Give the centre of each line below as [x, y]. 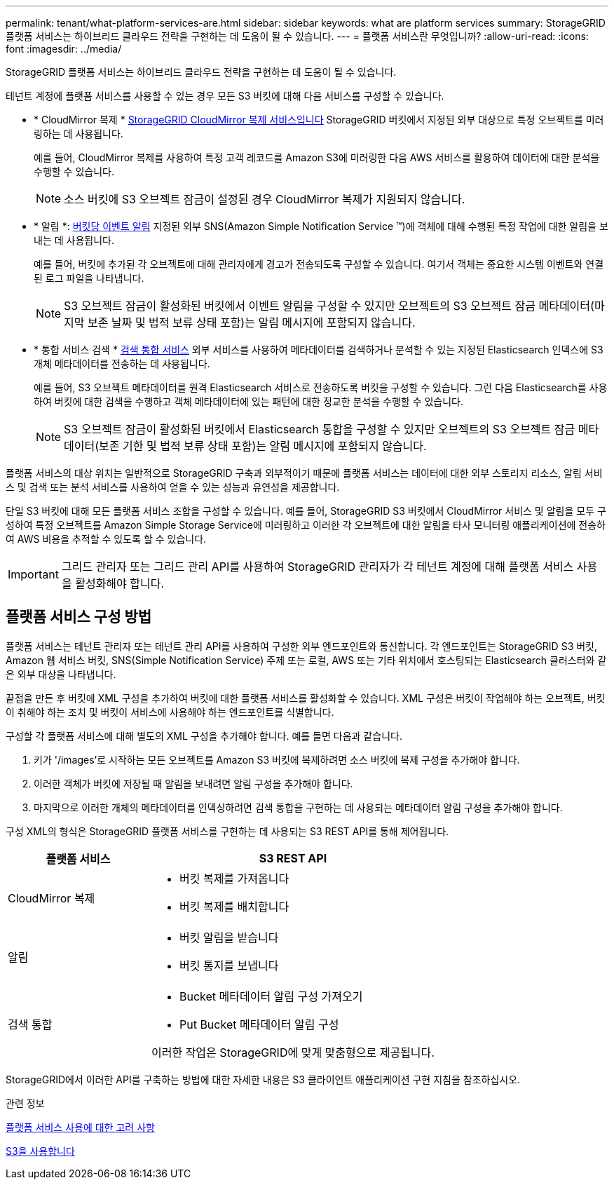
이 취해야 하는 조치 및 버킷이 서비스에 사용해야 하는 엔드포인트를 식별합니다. [170, 712]
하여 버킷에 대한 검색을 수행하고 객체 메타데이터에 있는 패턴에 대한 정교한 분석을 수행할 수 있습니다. [248, 401]
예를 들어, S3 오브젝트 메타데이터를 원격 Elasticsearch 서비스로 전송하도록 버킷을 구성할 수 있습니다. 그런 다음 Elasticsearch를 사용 [321, 387]
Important [33, 574]
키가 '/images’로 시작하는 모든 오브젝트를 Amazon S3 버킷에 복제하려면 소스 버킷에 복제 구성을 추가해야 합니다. [277, 759]
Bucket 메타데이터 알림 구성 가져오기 [271, 996]
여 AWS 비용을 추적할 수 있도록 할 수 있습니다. [106, 539]
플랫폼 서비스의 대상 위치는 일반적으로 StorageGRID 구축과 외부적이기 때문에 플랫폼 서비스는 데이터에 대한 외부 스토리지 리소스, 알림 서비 [304, 473]
